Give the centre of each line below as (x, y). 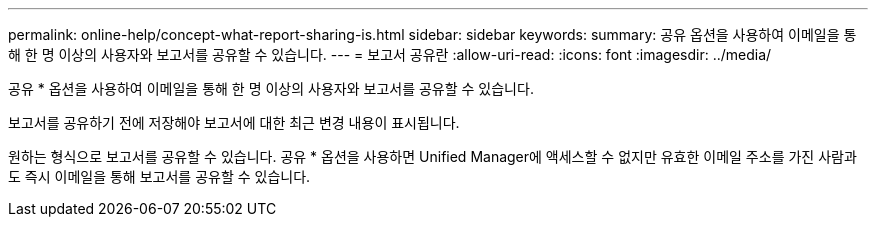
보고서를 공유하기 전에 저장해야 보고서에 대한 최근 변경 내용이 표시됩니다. (234, 122)
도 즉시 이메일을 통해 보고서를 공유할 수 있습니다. (159, 176)
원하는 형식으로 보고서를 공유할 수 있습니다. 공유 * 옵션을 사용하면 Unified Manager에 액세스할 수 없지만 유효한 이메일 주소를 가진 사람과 (432, 156)
